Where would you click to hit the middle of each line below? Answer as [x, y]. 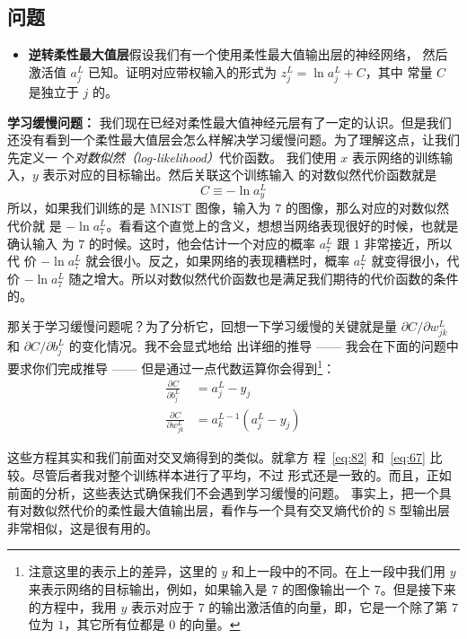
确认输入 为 [41, 243]
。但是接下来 [418, 589]
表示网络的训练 [396, 157]
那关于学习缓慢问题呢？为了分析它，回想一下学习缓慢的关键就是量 [202, 326]
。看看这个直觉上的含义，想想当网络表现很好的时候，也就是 [282, 226]
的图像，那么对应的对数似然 [367, 208]
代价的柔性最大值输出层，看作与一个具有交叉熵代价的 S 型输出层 [260, 510]
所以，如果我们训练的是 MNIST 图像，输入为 [139, 208]
